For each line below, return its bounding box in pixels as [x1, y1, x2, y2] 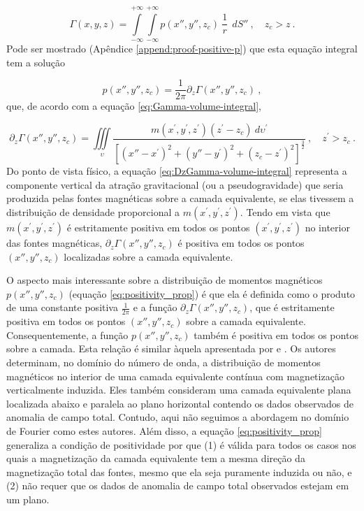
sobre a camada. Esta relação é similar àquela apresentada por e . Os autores [6, 341, 336, 356]
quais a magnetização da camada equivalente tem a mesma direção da [6, 451, 305, 466]
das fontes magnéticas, [6, 236, 103, 250]
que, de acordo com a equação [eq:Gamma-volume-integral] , [6, 99, 261, 113]
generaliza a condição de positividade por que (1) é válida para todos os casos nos [6, 437, 356, 452]
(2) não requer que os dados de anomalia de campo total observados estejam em [6, 478, 349, 493]
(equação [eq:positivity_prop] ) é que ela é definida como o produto [68, 286, 356, 301]
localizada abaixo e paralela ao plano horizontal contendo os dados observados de [6, 396, 354, 410]
